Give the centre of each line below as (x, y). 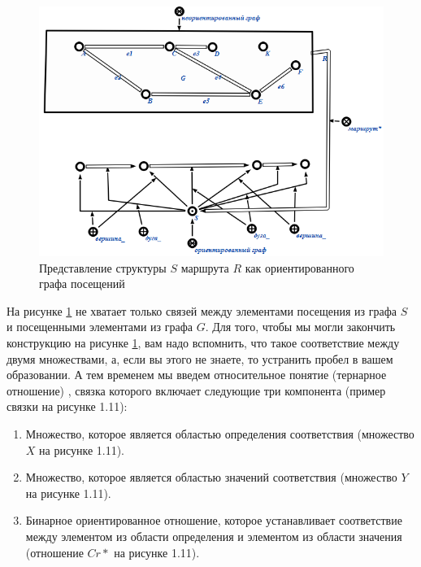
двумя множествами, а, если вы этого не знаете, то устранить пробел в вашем (200, 358)
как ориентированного (299, 267)
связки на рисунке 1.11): (67, 406)
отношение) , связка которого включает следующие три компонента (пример (196, 390)
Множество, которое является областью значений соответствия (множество (211, 477)
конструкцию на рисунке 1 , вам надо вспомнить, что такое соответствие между (203, 342)
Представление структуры (103, 267)
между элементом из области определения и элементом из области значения (214, 536)
